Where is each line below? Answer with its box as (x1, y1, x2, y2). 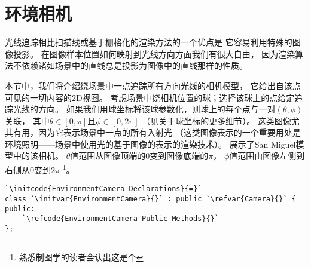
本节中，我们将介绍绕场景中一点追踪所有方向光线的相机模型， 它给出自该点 (5, 79, 301, 91)
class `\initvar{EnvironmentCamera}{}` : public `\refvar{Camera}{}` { (5, 194, 296, 203)
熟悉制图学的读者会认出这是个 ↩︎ (19, 250, 144, 263)
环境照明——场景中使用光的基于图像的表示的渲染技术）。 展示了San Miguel (5, 137, 296, 150)
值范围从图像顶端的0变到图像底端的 (70, 149, 209, 162)
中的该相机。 (13, 149, 63, 162)
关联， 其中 (5, 114, 50, 127)
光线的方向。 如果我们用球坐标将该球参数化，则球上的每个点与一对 (13, 103, 276, 115)
